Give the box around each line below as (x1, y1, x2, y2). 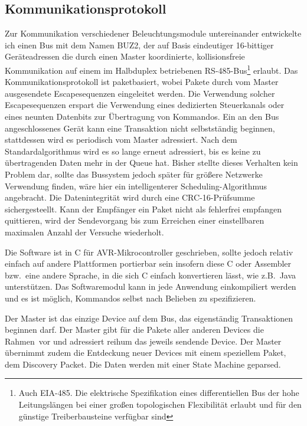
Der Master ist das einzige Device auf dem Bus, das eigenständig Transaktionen (5, 312, 293, 324)
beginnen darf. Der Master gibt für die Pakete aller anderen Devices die (5, 323, 264, 336)
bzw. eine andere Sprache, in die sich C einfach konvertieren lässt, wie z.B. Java (5, 268, 296, 281)
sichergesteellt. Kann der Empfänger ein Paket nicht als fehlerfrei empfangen (5, 202, 282, 215)
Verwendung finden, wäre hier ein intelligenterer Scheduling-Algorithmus (5, 179, 267, 192)
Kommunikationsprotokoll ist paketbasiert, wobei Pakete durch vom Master (5, 76, 279, 88)
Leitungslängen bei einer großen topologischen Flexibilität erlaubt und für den (18, 398, 302, 411)
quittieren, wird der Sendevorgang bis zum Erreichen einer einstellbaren (5, 214, 264, 227)
